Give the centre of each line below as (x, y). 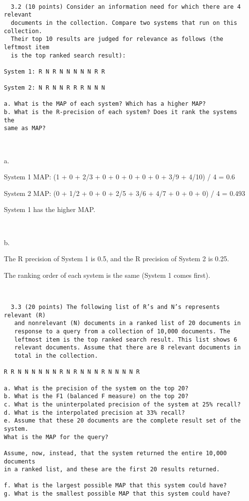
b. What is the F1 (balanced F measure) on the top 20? (96, 396)
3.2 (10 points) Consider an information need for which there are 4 (126, 7)
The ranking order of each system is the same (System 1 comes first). (107, 275)
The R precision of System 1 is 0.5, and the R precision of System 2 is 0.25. (116, 259)
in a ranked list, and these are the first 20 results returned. (112, 470)
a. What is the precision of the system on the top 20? (96, 388)
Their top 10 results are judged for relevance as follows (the (117, 39)
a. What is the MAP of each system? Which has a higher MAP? (105, 104)
